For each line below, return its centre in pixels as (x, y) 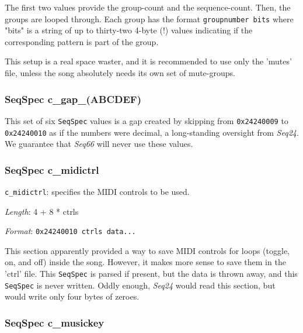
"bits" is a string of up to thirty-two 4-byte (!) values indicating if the (129, 30)
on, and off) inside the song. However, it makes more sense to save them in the (145, 262)
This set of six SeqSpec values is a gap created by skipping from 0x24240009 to (147, 120)
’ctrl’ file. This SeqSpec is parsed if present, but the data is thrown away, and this (151, 274)
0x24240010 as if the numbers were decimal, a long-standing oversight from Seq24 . (152, 132)
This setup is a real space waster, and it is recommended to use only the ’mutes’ (148, 61)
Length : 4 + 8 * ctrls (42, 211)
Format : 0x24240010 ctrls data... (70, 231)
